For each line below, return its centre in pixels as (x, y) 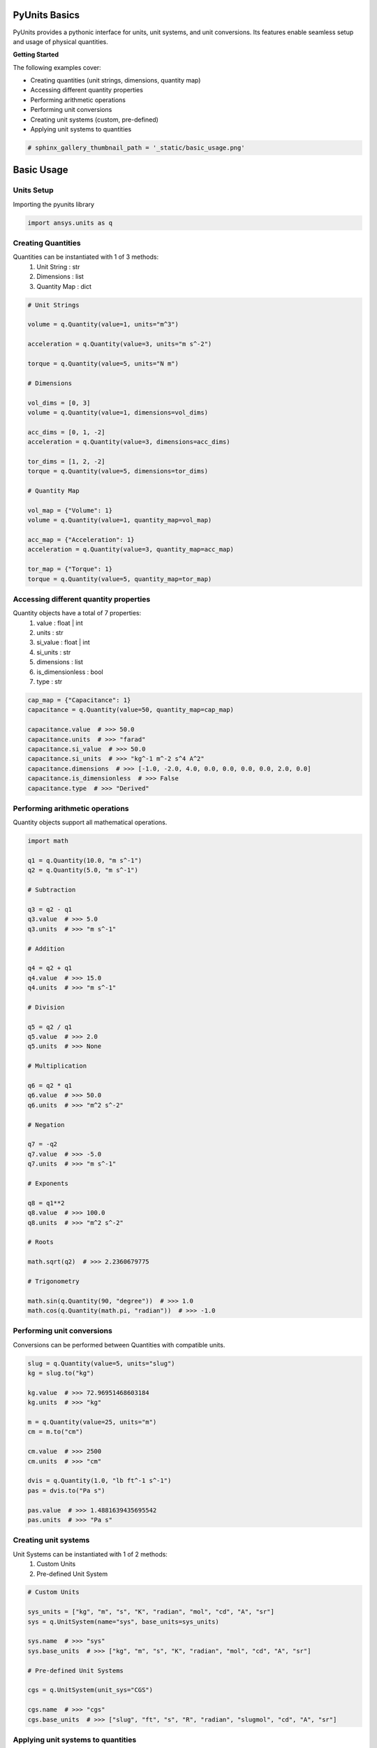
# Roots (40, 1242)
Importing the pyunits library (53, 204)
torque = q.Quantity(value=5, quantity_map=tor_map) (120, 579)
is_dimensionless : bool (70, 672)
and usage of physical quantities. (60, 41)
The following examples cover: (57, 67)
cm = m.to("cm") (56, 1432)
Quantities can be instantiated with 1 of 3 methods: (86, 257)
